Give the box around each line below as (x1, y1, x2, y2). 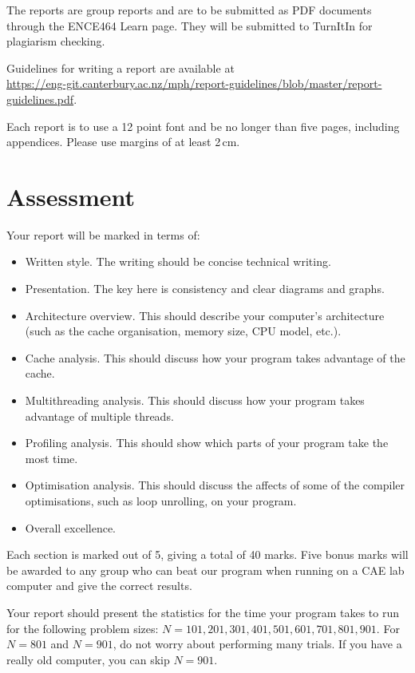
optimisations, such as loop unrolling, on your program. (25, 493, 297, 509)
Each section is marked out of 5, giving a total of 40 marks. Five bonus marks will (6, 546, 409, 563)
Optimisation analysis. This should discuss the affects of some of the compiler (25, 477, 405, 493)
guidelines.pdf (6, 90, 74, 107)
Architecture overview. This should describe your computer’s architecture (25, 307, 385, 323)
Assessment (6, 180, 136, 212)
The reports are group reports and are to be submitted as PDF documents (6, 2, 372, 18)
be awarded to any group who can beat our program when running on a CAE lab (6, 561, 405, 578)
